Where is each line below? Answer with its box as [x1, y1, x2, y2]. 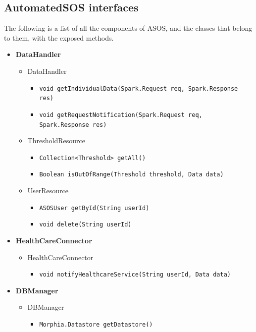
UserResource [27, 185, 69, 196]
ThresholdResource [27, 135, 85, 146]
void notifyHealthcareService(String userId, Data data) [39, 271, 231, 278]
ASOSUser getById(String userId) [39, 204, 150, 212]
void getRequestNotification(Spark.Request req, [39, 111, 203, 118]
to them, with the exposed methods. [4, 32, 114, 43]
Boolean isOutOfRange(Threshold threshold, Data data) [39, 171, 224, 178]
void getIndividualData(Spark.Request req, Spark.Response [39, 85, 238, 92]
